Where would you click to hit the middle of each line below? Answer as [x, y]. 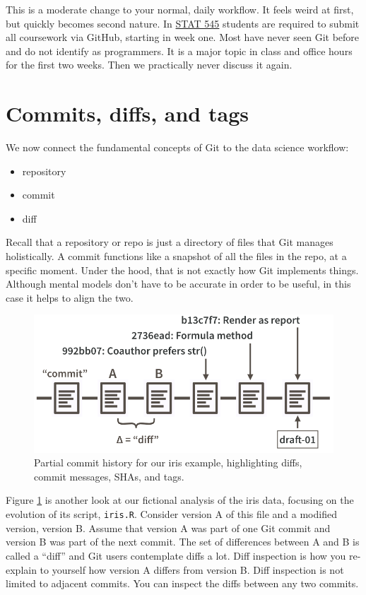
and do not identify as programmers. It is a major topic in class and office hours [179, 51]
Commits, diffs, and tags [127, 113]
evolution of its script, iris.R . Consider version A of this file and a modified [171, 514]
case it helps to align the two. [70, 297]
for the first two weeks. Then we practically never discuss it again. [149, 65]
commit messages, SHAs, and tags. [109, 476]
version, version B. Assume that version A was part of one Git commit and [168, 528]
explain [21, 569]
